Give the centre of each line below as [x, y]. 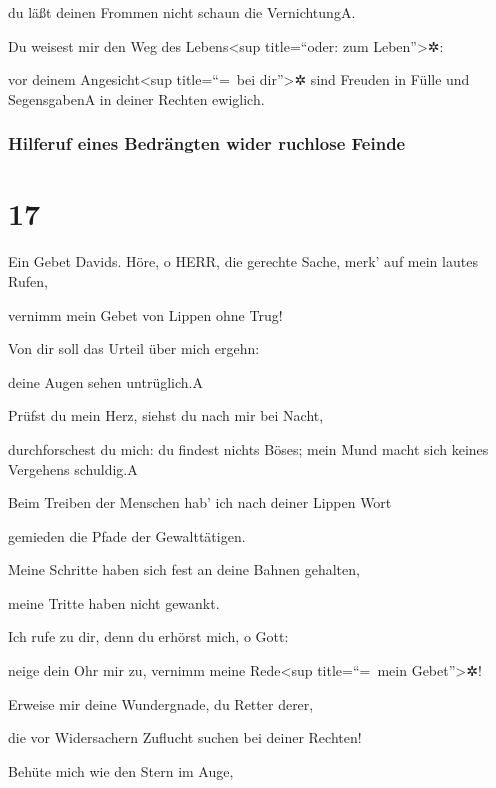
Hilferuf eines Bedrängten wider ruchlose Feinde [207, 143]
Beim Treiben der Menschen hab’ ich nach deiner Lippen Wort [200, 502]
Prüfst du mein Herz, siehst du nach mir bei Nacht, [166, 415]
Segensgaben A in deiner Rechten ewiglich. [136, 98]
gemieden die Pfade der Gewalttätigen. [127, 535]
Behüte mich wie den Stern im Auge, [121, 770]
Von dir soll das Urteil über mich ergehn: [134, 348]
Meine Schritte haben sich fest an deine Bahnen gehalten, [184, 569]
